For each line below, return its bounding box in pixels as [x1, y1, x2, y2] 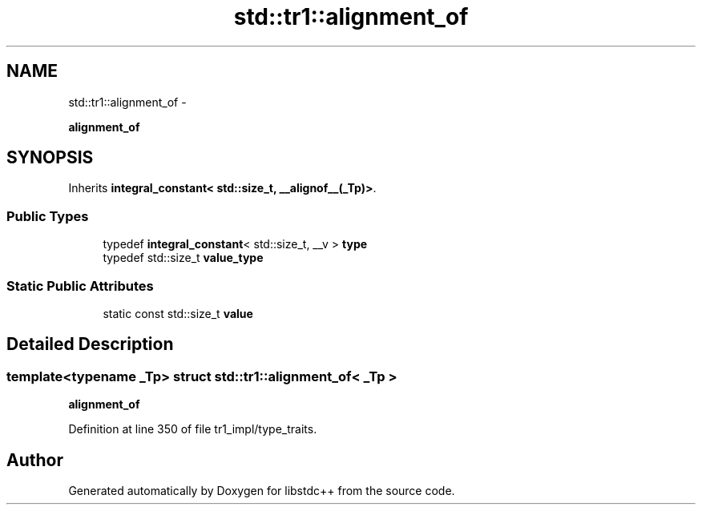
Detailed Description [6, 334, 174, 355]
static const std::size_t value [103, 306, 253, 320]
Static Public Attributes [6, 277, 154, 294]
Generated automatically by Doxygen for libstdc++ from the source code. [68, 484, 455, 497]
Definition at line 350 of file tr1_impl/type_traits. [68, 422, 317, 437]
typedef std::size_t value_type [103, 251, 264, 265]
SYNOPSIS [6, 147, 94, 168]
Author [6, 449, 63, 470]
